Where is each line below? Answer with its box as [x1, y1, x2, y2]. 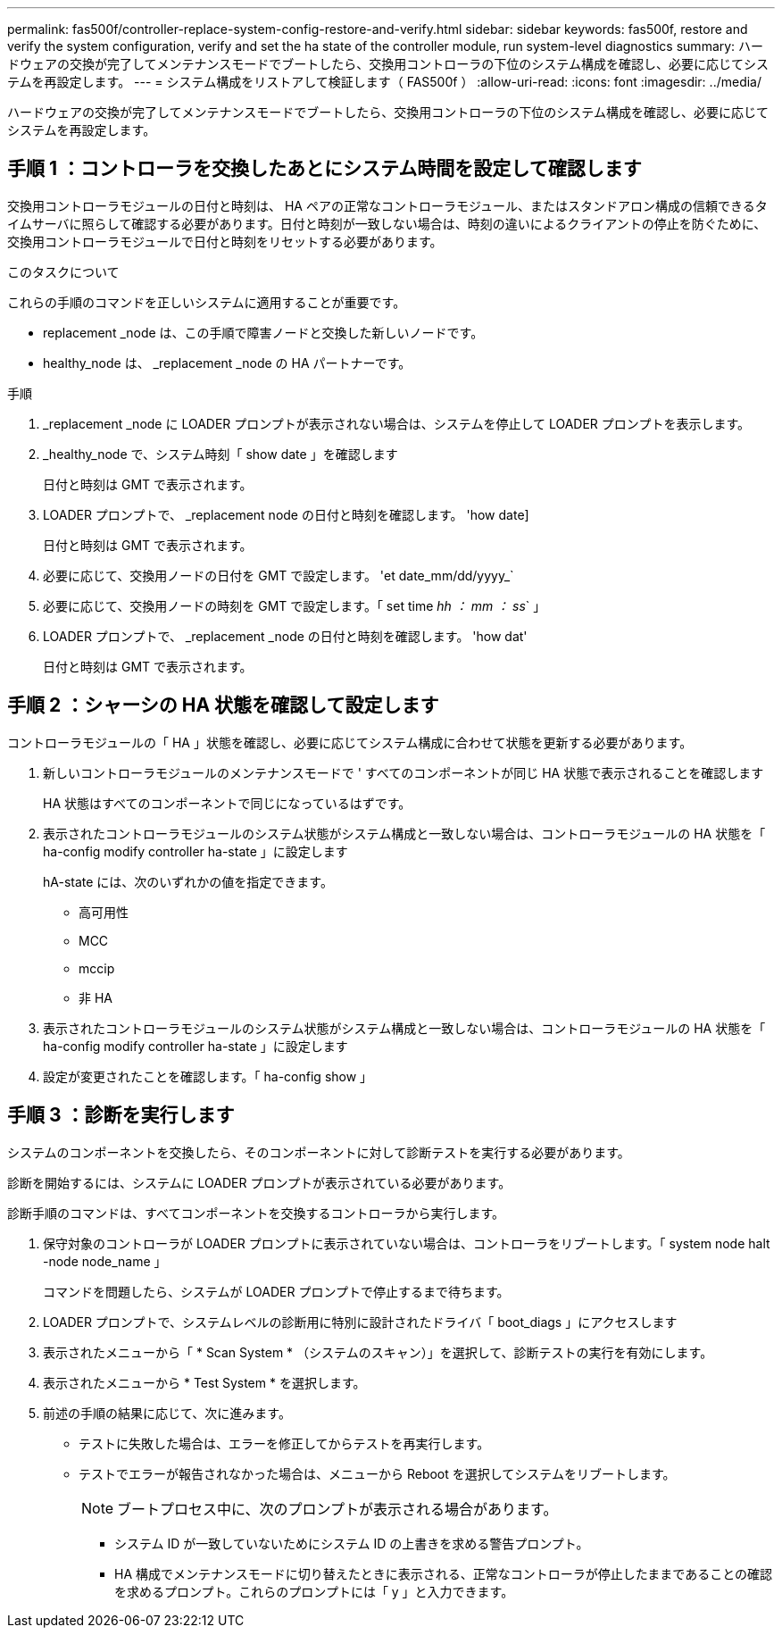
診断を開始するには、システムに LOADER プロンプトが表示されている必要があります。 [7, 1174, 512, 1190]
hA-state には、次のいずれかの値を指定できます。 [43, 873, 333, 889]
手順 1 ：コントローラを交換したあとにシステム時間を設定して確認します [7, 157, 642, 180]
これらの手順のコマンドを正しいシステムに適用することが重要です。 [7, 294, 406, 310]
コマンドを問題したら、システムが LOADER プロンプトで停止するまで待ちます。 [43, 1283, 510, 1299]
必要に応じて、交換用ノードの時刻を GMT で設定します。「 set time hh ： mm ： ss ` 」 [43, 597, 546, 613]
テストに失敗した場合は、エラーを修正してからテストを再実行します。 [79, 1435, 490, 1451]
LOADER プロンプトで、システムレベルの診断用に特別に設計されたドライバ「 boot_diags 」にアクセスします [43, 1314, 678, 1330]
